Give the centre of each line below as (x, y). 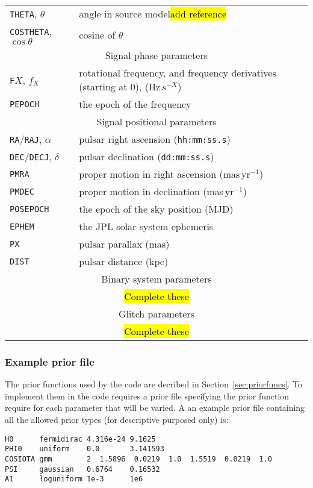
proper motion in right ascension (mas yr (165, 174)
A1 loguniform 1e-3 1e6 (74, 479)
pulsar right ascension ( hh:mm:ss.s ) (155, 139)
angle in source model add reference (153, 14)
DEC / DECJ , (31, 156)
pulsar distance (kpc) (124, 261)
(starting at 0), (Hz (120, 86)
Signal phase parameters (156, 55)
